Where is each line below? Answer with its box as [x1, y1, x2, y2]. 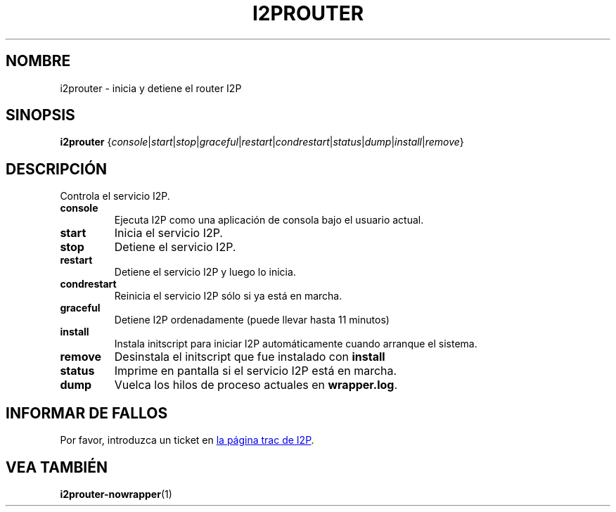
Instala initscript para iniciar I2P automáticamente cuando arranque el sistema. [114, 338, 477, 350]
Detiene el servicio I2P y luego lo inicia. [114, 266, 296, 279]
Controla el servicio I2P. [60, 190, 170, 203]
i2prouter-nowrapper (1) [60, 487, 172, 500]
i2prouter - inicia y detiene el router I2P [60, 82, 242, 94]
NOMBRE [6, 52, 71, 70]
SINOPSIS [6, 106, 75, 124]
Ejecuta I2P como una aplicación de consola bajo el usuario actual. [114, 214, 424, 226]
